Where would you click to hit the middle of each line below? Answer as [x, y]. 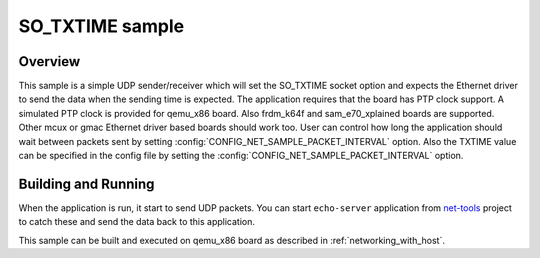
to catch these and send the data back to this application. [136, 222]
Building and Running [86, 183]
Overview [49, 61]
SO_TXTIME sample [101, 26]
